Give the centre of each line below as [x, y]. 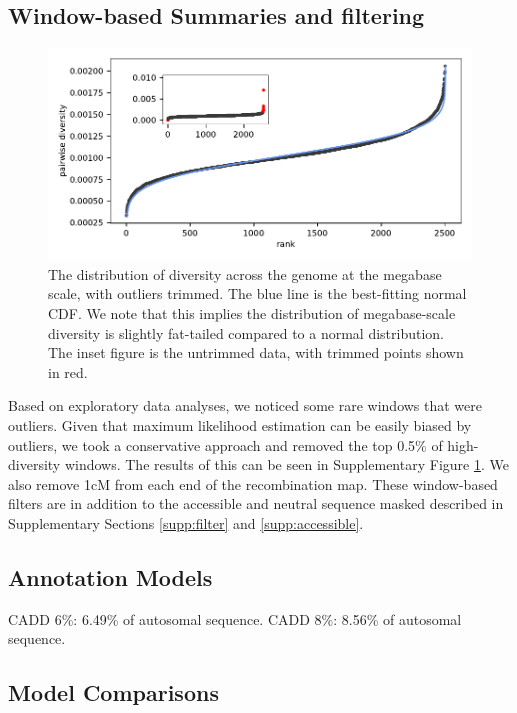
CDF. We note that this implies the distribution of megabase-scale [252, 312]
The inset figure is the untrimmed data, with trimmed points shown [256, 352]
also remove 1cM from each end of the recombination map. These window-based [253, 483]
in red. [68, 371]
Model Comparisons [113, 692]
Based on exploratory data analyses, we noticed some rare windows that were [245, 405]
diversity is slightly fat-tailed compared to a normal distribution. [246, 332]
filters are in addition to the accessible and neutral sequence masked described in [256, 503]
